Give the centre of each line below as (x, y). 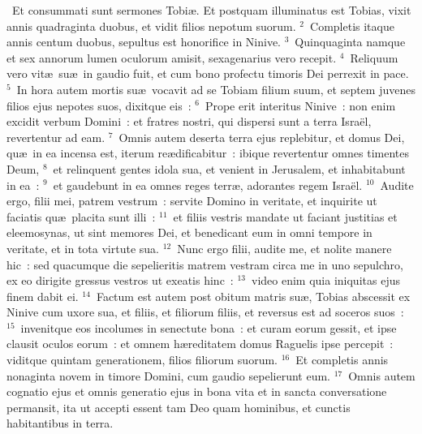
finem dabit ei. (43, 296)
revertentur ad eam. (56, 137)
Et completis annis (342, 360)
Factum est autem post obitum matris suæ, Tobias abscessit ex (253, 296)
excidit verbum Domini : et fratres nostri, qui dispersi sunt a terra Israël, (189, 121)
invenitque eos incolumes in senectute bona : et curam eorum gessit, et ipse (209, 327)
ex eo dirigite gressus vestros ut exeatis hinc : (120, 280)
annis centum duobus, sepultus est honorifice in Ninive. (144, 42)
